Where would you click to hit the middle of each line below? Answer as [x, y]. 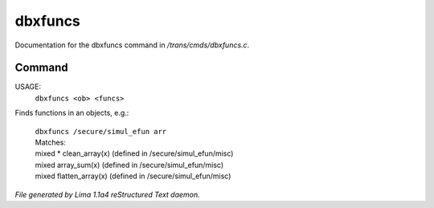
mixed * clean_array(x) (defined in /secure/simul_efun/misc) [134, 153]
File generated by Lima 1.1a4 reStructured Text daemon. [107, 194]
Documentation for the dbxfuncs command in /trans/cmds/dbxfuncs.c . [132, 45]
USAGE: [28, 87]
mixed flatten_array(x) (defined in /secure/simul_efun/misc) [133, 176]
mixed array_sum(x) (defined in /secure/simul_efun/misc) [129, 165]
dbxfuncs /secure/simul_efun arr [101, 131]
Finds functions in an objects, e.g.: [72, 113]
